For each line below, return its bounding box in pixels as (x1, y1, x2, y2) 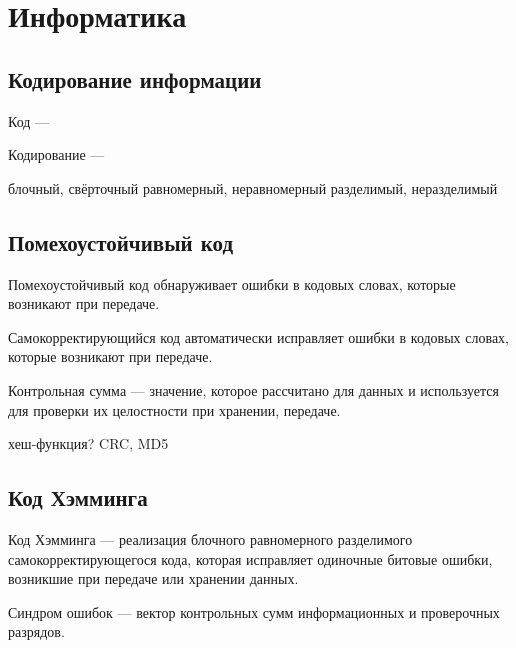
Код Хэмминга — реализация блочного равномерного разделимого (8, 528, 413, 549)
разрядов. (8, 621, 65, 642)
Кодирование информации (8, 63, 262, 94)
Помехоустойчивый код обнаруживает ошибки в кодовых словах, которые (8, 273, 456, 294)
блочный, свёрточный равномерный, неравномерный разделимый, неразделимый (8, 177, 498, 198)
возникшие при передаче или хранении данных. (8, 568, 299, 589)
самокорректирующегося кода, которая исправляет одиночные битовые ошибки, (8, 548, 493, 569)
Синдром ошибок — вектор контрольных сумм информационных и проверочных (8, 601, 500, 622)
